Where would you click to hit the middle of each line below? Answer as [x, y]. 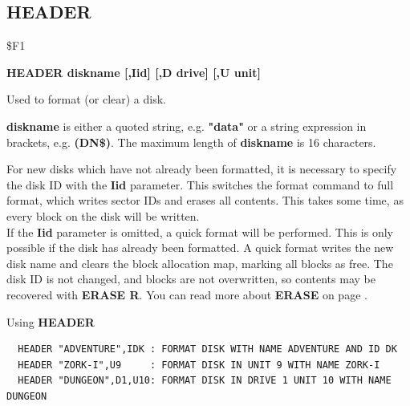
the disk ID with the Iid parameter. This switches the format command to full [200, 184]
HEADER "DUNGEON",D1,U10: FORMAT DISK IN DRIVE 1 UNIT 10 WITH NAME [205, 381]
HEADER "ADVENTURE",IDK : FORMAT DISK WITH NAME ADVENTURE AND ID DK [207, 349]
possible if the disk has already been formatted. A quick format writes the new [200, 248]
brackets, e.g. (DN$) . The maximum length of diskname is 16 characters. [191, 142]
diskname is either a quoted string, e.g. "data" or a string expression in [187, 126]
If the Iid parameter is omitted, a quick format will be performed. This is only [200, 231]
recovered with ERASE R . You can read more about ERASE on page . [187, 294]
